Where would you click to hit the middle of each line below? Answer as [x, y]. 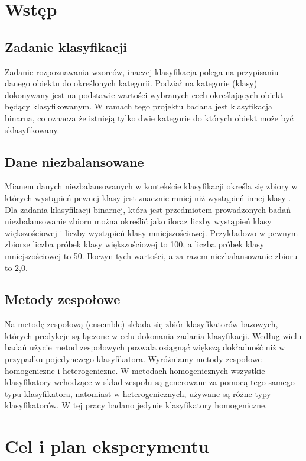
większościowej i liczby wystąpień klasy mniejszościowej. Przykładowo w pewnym [152, 232]
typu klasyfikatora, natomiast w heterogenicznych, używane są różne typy [138, 393]
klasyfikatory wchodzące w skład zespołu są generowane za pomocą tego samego [150, 382]
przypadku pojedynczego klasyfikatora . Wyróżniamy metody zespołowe [133, 359]
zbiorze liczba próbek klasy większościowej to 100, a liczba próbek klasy [135, 244]
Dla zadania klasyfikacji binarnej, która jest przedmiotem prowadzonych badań [148, 209]
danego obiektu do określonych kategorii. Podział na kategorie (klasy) [131, 83]
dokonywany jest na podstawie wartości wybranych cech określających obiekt [144, 94]
